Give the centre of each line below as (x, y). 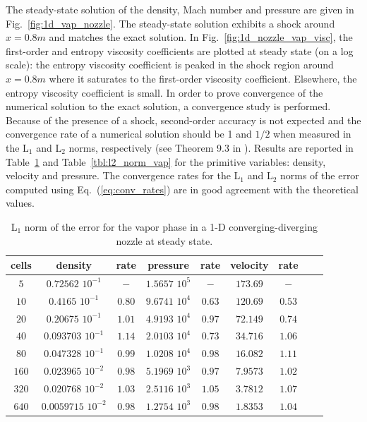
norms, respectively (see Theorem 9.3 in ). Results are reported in (211, 147)
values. (20, 203)
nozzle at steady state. (164, 240)
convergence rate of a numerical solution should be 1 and (129, 134)
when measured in (312, 134)
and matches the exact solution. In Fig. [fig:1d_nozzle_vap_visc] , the (201, 37)
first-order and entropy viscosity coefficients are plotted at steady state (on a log (180, 50)
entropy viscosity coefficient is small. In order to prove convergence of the (164, 92)
